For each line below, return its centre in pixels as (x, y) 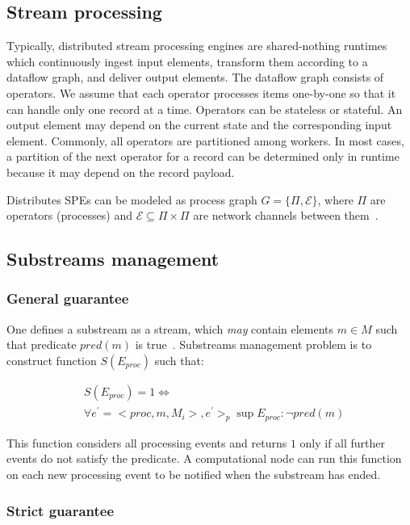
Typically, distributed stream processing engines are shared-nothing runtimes (197, 46)
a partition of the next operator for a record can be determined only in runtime (203, 156)
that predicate (42, 344)
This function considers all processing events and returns (147, 442)
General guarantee (68, 298)
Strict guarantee (61, 510)
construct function (52, 360)
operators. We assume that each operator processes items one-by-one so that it (201, 92)
